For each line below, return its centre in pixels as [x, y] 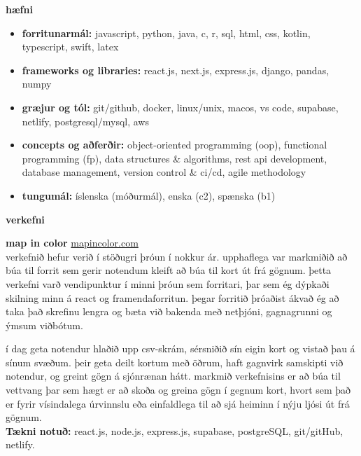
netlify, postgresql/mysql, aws [85, 121]
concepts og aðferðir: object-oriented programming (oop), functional [175, 145]
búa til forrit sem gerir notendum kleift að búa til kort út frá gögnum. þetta [169, 270]
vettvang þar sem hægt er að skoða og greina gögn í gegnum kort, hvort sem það [178, 390]
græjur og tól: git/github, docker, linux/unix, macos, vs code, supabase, [180, 107]
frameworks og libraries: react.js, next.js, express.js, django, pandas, [176, 70]
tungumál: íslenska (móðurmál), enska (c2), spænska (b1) [149, 195]
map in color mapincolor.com [72, 243]
